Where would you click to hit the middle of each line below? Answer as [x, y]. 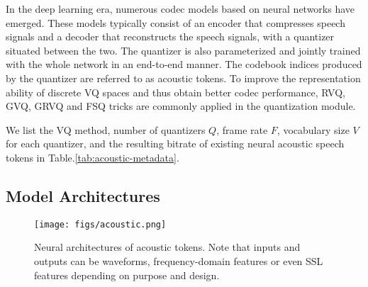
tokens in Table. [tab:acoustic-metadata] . [93, 157]
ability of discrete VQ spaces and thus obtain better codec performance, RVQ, [175, 92]
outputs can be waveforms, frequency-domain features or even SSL [179, 260]
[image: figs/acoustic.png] [100, 224]
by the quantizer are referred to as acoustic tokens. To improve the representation [183, 78]
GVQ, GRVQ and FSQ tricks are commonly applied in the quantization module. [181, 106]
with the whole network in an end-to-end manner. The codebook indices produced [184, 64]
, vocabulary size [313, 129]
